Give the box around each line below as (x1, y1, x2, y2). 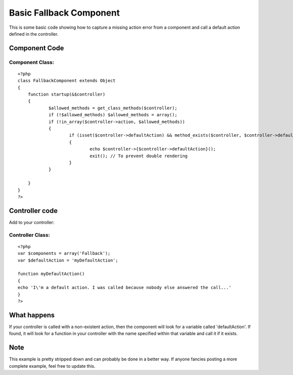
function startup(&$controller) (27, 92, 105, 97)
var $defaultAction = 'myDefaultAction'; (18, 257, 118, 263)
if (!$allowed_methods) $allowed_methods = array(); (48, 112, 178, 118)
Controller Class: (9, 231, 50, 238)
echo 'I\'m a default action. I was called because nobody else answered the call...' (18, 285, 231, 291)
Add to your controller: (9, 219, 55, 225)
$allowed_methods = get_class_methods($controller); (48, 105, 178, 111)
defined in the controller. (9, 31, 59, 37)
